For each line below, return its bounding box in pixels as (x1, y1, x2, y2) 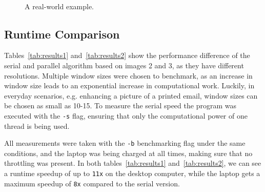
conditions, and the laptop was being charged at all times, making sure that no (4, 147, 253, 158)
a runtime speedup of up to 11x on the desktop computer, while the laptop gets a (4, 168, 260, 179)
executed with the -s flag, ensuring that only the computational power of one (4, 110, 248, 121)
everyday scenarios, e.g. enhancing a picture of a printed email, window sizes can (4, 90, 258, 101)
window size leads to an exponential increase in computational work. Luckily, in (4, 80, 255, 91)
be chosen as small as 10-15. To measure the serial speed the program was (4, 100, 236, 111)
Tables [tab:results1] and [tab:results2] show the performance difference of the (4, 50, 250, 61)
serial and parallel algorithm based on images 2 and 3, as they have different (4, 60, 244, 70)
